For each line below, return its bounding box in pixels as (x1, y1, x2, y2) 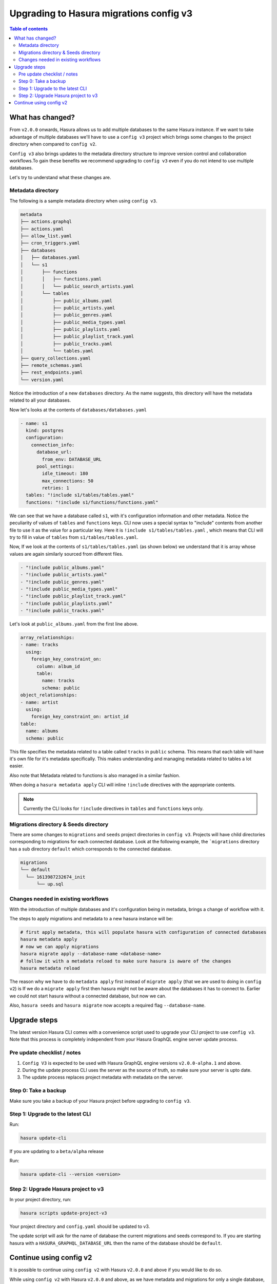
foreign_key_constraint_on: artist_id (31, 714, 129, 720)
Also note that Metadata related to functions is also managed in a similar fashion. (9, 772, 181, 778)
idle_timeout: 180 (42, 470, 88, 477)
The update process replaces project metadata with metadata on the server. (22, 1074, 183, 1081)
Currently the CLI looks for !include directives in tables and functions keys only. (23, 805, 204, 811)
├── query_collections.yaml (20, 355, 91, 361)
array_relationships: (20, 635, 75, 640)
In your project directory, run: (9, 1196, 72, 1202)
